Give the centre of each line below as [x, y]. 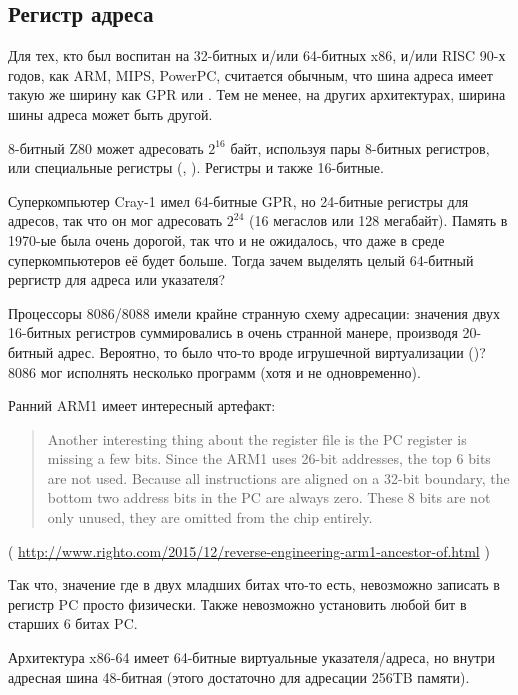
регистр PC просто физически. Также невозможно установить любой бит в [237, 603]
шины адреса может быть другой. [110, 113]
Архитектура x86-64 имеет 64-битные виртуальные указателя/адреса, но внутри [251, 657]
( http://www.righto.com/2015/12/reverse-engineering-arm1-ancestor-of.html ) [249, 550]
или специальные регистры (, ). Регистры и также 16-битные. [196, 167]
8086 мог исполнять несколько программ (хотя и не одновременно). [214, 371]
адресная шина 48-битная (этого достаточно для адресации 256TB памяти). [239, 676]
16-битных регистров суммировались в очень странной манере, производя [233, 332]
